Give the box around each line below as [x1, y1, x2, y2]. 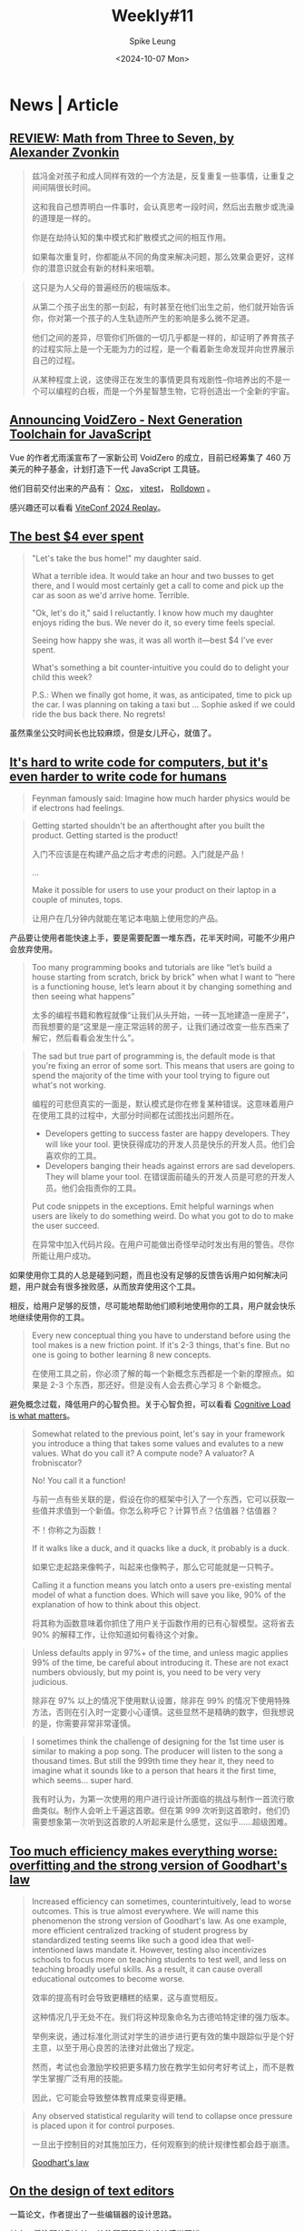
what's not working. [31, 1080, 106, 1090]
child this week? [31, 672, 93, 683]
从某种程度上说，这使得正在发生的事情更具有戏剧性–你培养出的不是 [31, 374, 283, 385]
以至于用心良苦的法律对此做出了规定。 [55, 2043, 200, 2053]
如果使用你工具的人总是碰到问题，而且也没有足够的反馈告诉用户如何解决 [9, 1270, 280, 1281]
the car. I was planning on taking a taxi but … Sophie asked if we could [31, 699, 296, 710]
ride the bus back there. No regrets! [31, 709, 166, 720]
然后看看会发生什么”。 [55, 1032, 139, 1043]
